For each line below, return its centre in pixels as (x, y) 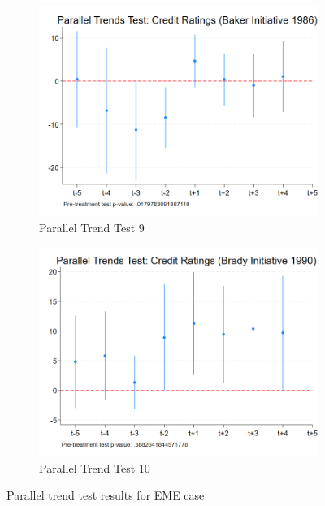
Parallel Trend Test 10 (95, 467)
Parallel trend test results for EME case (106, 495)
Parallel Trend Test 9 (92, 227)
